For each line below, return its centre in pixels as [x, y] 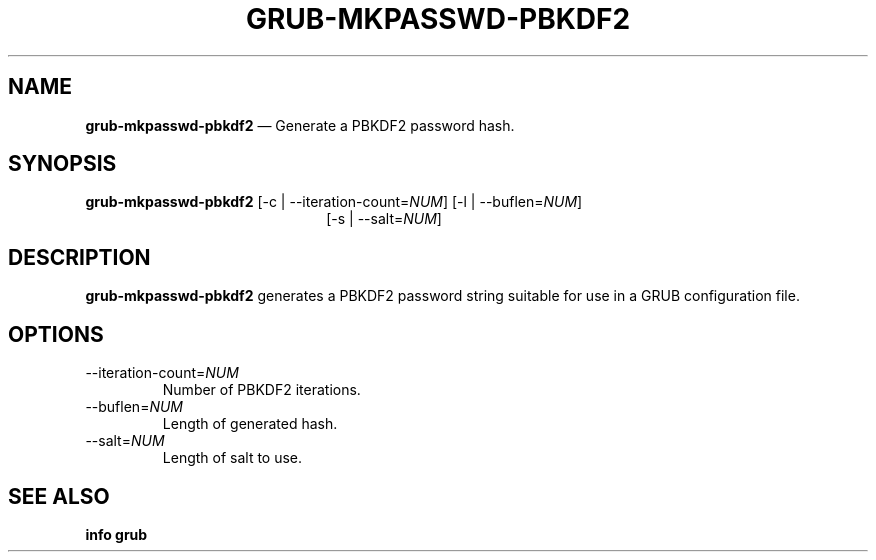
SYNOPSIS [62, 164]
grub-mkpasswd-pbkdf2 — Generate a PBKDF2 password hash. [300, 125]
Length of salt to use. [232, 458]
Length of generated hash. [250, 424]
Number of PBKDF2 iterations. [261, 390]
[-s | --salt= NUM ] [384, 219]
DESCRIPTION [79, 257]
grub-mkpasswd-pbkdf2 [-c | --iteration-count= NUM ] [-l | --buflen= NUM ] [334, 202]
